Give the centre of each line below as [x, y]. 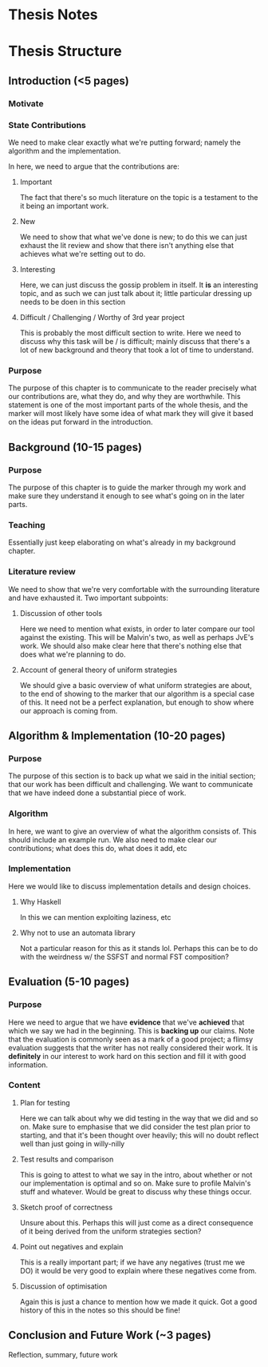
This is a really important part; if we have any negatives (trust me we [132, 1262]
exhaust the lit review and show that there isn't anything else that [126, 245]
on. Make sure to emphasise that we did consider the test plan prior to [135, 1126]
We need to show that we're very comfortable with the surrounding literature [134, 589]
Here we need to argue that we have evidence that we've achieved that [126, 1022]
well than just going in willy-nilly [72, 1143]
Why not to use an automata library [77, 933]
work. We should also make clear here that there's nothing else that [130, 646]
